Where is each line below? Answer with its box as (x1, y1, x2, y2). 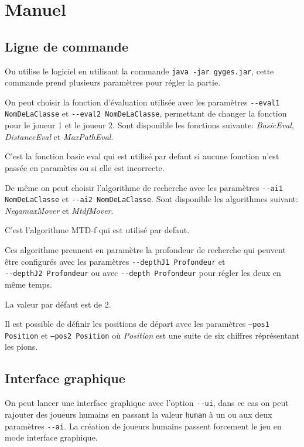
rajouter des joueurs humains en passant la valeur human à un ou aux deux (5, 408, 272, 420)
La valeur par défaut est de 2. (5, 298, 111, 310)
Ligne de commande (5, 37, 129, 55)
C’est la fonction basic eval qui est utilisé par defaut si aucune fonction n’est (5, 150, 279, 162)
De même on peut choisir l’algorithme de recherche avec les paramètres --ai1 (5, 181, 283, 193)
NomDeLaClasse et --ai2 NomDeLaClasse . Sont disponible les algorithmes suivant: (5, 193, 298, 205)
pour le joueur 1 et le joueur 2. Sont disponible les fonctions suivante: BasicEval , (5, 119, 294, 131)
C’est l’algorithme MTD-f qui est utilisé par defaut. (5, 224, 190, 236)
